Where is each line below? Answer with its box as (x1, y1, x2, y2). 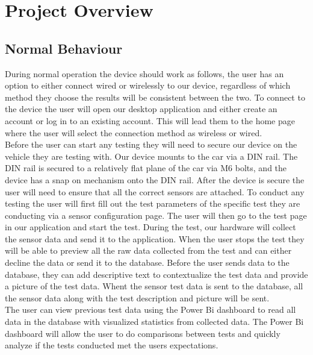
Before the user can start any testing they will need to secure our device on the (5, 138, 297, 151)
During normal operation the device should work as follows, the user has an (5, 67, 284, 80)
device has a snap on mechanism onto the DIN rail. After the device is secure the (5, 173, 305, 186)
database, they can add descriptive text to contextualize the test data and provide (5, 268, 308, 280)
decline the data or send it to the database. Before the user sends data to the (5, 256, 290, 269)
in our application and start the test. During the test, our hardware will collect (5, 221, 296, 233)
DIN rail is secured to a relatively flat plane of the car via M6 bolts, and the (5, 162, 287, 174)
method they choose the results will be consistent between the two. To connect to (5, 90, 305, 103)
